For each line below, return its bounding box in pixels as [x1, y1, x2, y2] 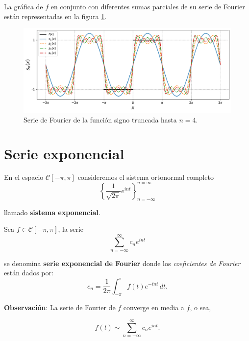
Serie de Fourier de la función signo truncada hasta [24, 114, 177, 124]
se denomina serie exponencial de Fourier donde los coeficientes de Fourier [4, 258, 241, 268]
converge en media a [123, 302, 184, 313]
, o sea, [190, 302, 211, 313]
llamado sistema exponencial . [4, 207, 100, 218]
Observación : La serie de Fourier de [4, 302, 116, 313]
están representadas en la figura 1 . [4, 11, 107, 21]
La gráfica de [4, 1, 43, 11]
